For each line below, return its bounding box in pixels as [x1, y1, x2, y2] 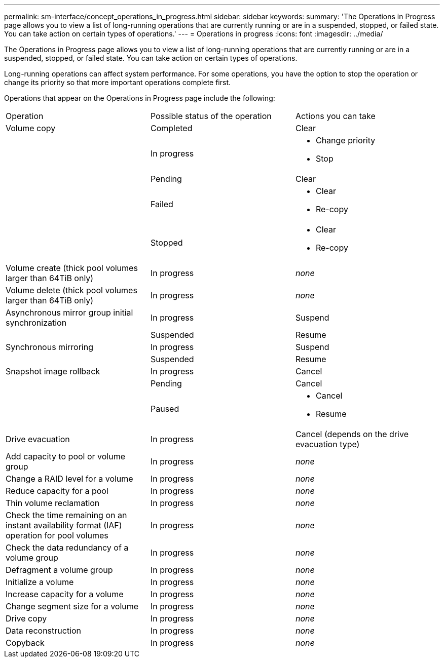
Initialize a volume [6, 577, 74, 587]
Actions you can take [295, 111, 376, 121]
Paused [150, 404, 179, 414]
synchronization [6, 318, 67, 328]
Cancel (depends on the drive [295, 429, 409, 439]
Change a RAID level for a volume [6, 474, 133, 484]
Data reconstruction [6, 626, 82, 636]
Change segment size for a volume [6, 601, 139, 611]
